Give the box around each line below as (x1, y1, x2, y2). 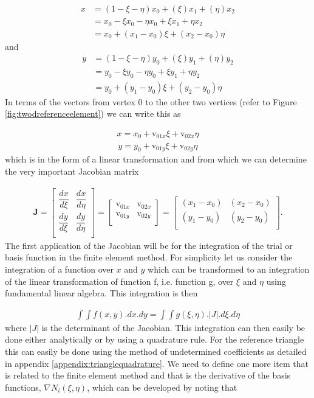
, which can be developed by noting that (87, 380, 237, 393)
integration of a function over (5, 262, 114, 275)
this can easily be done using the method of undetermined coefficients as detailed (5, 344, 307, 357)
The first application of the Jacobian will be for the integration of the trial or (5, 239, 293, 251)
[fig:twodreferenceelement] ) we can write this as (5, 107, 181, 120)
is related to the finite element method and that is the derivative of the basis (5, 369, 291, 382)
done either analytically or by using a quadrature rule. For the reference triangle (5, 333, 304, 346)
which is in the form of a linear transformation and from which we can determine (5, 153, 307, 166)
